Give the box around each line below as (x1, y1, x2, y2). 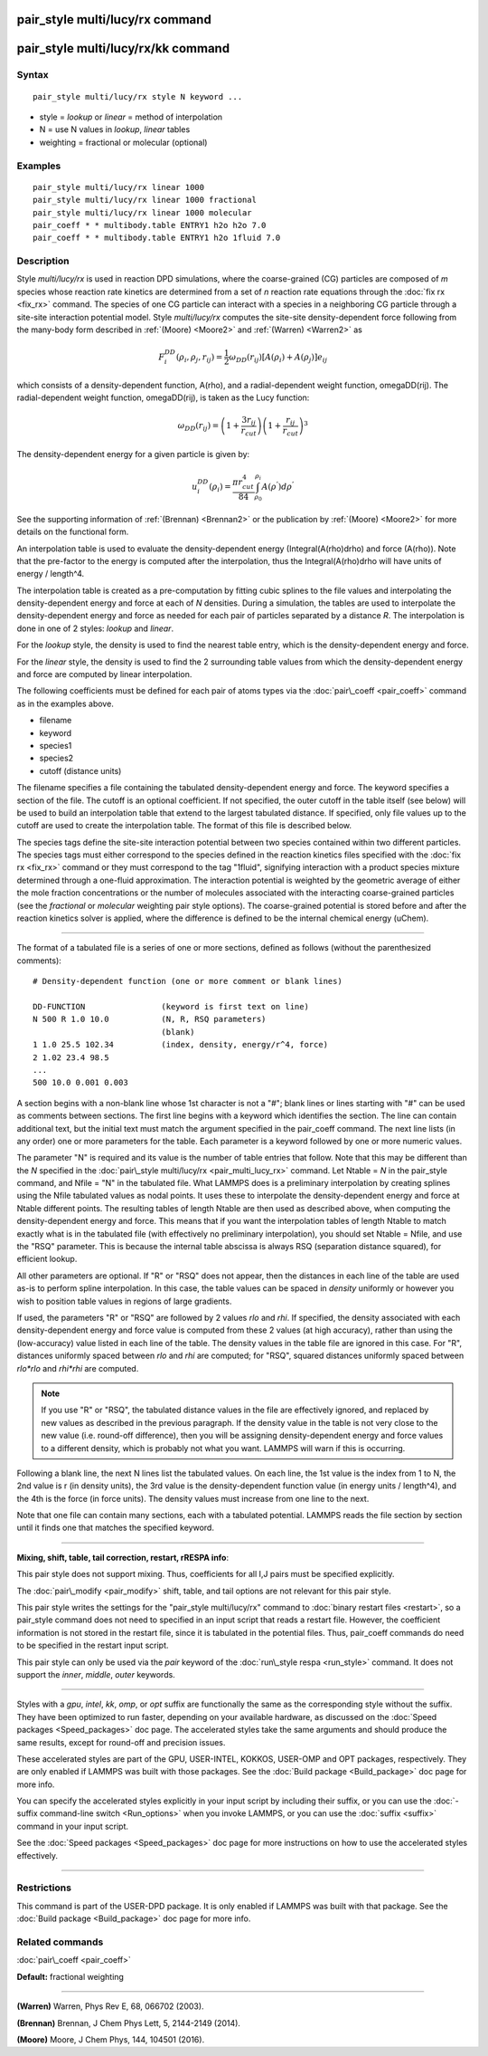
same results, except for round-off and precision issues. (16, 1736, 226, 1747)
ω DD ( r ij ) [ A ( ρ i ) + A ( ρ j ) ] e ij (229, 351, 328, 364)
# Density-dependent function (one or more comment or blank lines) (33, 976, 343, 987)
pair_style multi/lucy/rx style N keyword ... (33, 91, 243, 101)
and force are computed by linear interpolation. (16, 669, 192, 680)
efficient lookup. (16, 1254, 78, 1265)
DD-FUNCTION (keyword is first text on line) (33, 1001, 309, 1011)
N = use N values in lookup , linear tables (39, 124, 191, 135)
